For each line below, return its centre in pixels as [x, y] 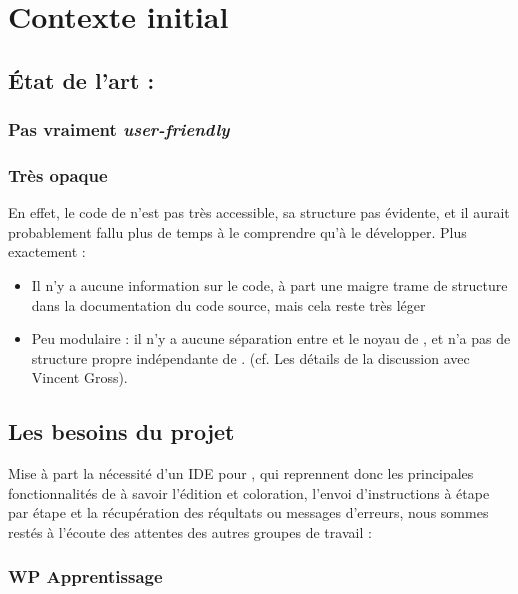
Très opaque [58, 174]
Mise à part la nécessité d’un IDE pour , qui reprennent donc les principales [241, 473]
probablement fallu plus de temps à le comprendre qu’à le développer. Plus [237, 231]
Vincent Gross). [79, 377]
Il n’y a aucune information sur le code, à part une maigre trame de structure [269, 285]
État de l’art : [81, 79]
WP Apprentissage [85, 576]
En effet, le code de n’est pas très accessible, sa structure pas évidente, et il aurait [259, 212]
